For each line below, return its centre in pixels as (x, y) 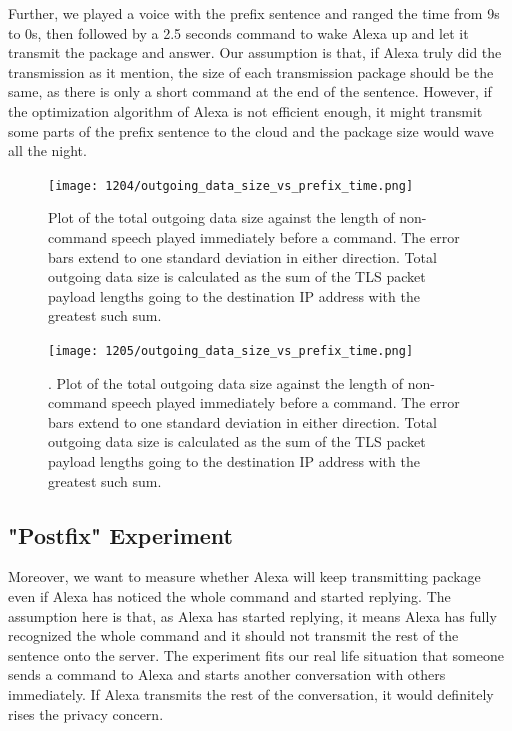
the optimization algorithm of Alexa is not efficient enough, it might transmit (245, 110)
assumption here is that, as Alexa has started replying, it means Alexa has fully (252, 615)
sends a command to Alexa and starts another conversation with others (227, 674)
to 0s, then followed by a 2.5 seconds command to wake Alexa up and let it (238, 32)
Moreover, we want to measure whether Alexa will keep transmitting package (244, 576)
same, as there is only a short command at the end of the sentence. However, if (250, 91)
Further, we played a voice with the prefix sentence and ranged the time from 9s (254, 13)
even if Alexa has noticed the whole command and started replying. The (229, 595)
